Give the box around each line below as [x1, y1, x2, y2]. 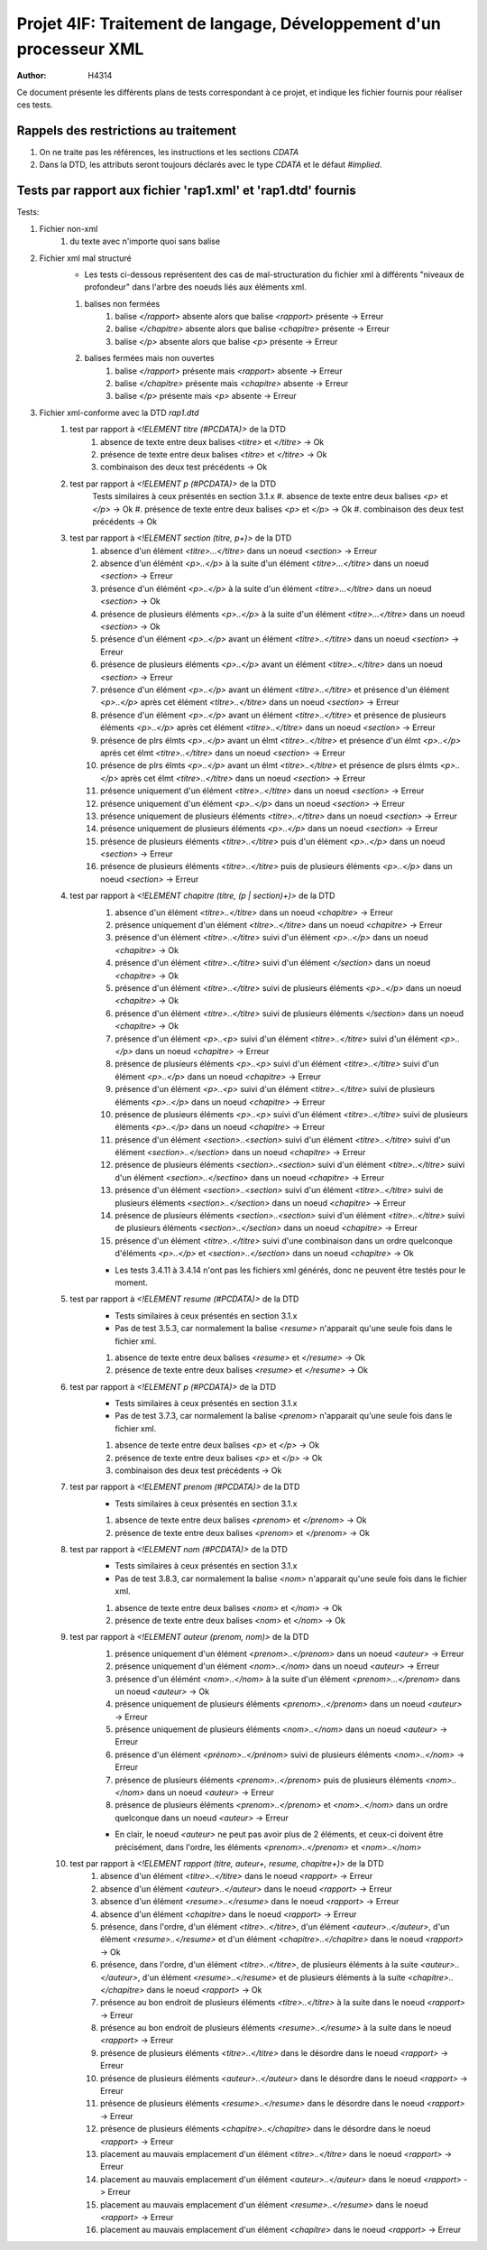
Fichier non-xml [39, 223, 98, 234]
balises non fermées [84, 298, 161, 309]
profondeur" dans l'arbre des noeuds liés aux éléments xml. [84, 282, 307, 292]
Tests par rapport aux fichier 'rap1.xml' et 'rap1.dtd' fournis [16, 183, 356, 199]
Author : [16, 70, 47, 81]
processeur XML [16, 39, 144, 59]
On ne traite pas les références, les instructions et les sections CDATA [39, 147, 299, 158]
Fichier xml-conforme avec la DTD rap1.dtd [39, 407, 199, 418]
